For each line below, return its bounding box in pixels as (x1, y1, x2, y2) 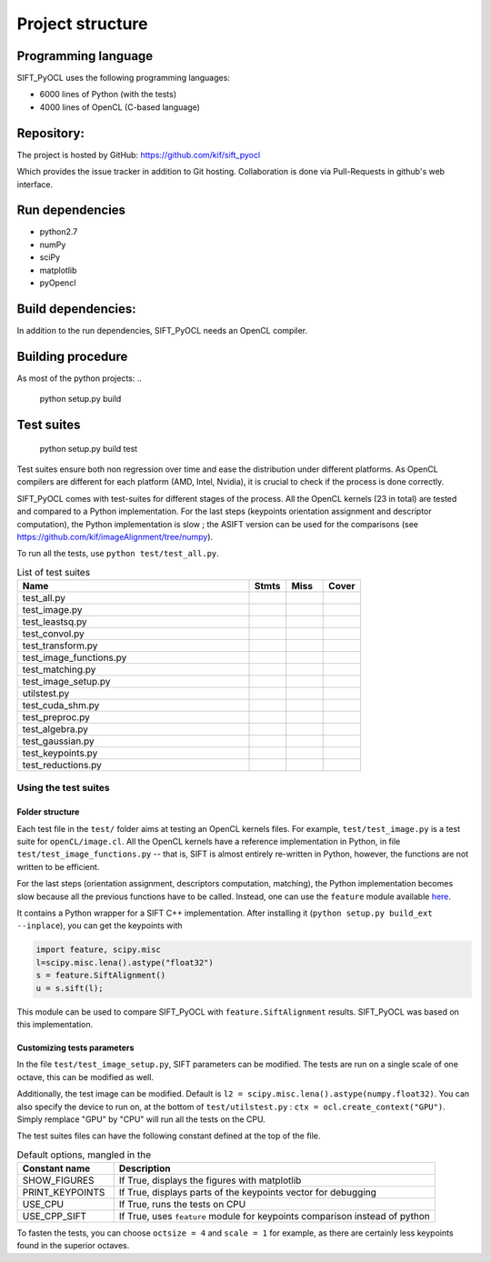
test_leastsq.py (22, 616, 87, 628)
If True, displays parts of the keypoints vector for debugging (118, 1187, 377, 1199)
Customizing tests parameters (16, 1042, 135, 1053)
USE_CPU (22, 1198, 64, 1211)
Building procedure (16, 348, 128, 364)
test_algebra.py (22, 723, 89, 736)
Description (118, 1162, 171, 1175)
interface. (16, 178, 54, 190)
